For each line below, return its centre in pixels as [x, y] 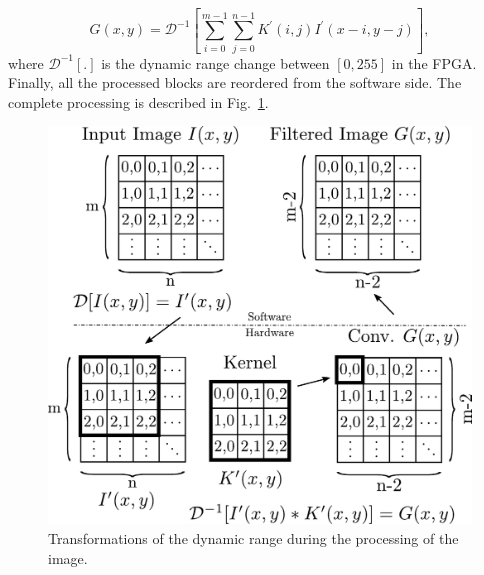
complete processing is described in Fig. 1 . [138, 101]
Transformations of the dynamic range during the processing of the [253, 537]
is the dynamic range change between [215, 62]
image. [68, 557]
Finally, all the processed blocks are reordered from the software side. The [235, 82]
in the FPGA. [434, 62]
